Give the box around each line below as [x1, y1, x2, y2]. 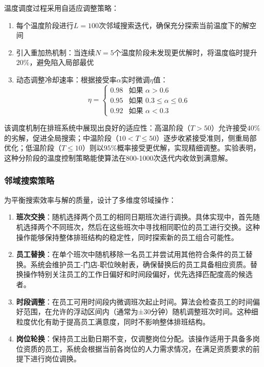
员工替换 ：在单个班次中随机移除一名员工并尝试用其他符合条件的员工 [16, 249, 246, 260]
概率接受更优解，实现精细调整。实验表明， [117, 142, 260, 153]
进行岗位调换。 [30, 353, 81, 364]
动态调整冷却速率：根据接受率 [16, 74, 117, 84]
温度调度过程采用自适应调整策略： [4, 3, 119, 13]
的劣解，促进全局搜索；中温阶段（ [4, 132, 119, 143]
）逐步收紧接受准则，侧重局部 [156, 132, 257, 143]
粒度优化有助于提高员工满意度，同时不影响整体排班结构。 [16, 316, 210, 327]
